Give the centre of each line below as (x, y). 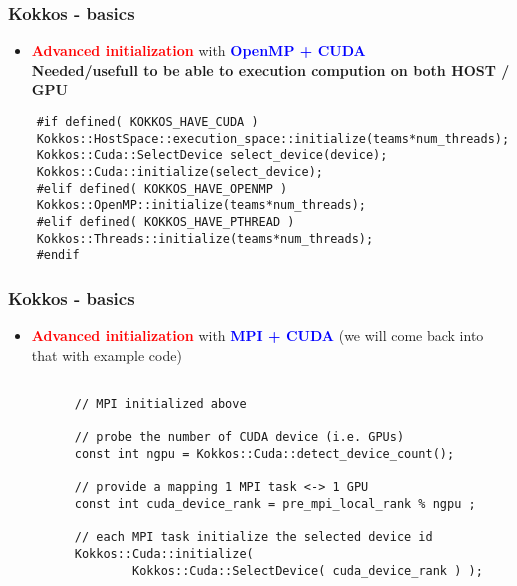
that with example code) (106, 354)
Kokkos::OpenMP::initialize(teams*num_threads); (201, 205)
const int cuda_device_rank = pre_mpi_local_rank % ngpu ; (275, 503)
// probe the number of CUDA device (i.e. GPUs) (239, 437)
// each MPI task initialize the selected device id (253, 537)
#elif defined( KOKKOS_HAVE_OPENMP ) (162, 188)
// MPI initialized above (160, 403)
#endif (58, 255)
